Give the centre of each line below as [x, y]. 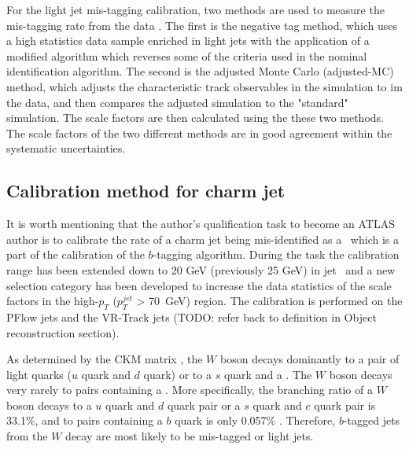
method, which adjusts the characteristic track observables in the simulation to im [204, 86]
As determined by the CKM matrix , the [105, 359]
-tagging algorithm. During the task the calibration [276, 254]
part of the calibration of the [76, 254]
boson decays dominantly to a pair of [310, 359]
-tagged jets [372, 420]
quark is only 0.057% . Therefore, [255, 420]
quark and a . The [268, 374]
